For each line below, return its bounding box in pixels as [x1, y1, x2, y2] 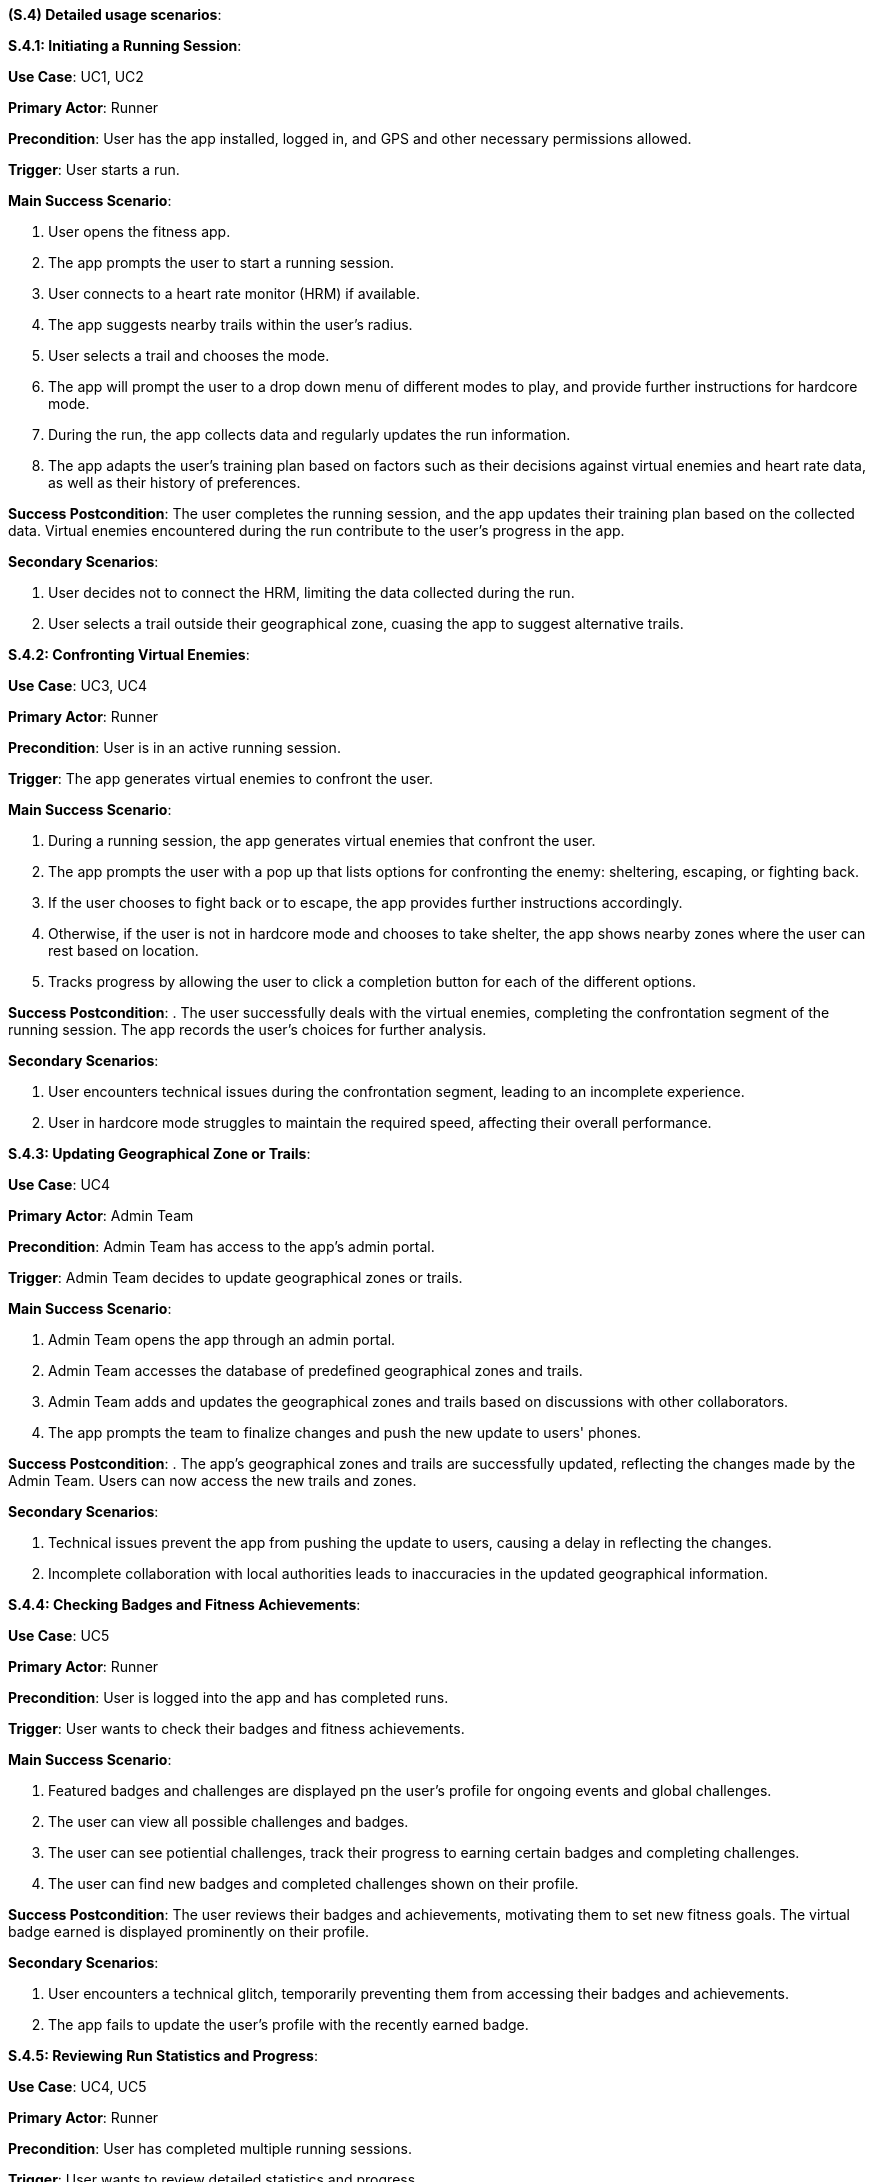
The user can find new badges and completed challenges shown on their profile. [48, 1875, 579, 1892]
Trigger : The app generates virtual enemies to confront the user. [8, 770, 434, 787]
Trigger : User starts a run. [8, 161, 180, 178]
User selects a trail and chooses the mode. [48, 347, 330, 364]
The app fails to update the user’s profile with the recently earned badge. [48, 2016, 529, 2033]
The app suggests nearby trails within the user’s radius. [48, 316, 413, 333]
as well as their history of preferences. [48, 474, 301, 491]
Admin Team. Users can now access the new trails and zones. [8, 1472, 417, 1489]
